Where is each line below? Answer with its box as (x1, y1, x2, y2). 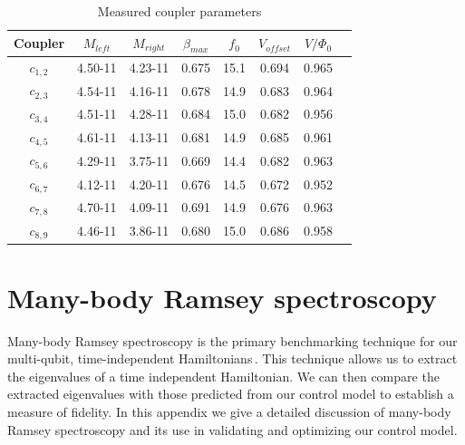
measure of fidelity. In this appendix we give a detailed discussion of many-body (7, 402, 451, 421)
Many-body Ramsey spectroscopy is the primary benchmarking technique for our (7, 331, 458, 350)
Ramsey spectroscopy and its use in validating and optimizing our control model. (7, 420, 458, 439)
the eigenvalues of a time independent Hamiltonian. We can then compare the (7, 366, 440, 385)
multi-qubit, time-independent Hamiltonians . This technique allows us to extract (7, 349, 458, 368)
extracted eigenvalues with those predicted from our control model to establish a (7, 384, 454, 403)
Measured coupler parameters (97, 2, 262, 20)
